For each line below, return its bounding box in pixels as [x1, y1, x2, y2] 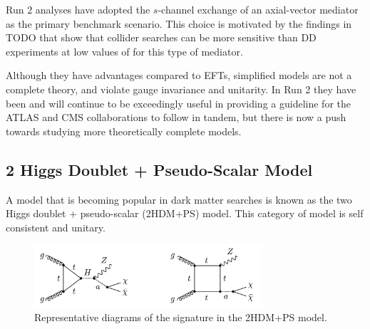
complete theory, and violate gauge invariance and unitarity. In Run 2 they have [6, 81, 356, 96]
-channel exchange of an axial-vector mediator [158, 2, 359, 16]
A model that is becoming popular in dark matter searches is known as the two [6, 192, 352, 207]
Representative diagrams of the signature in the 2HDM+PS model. [34, 310, 327, 325]
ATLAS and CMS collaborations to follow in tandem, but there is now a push [6, 110, 346, 125]
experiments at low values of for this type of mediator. [6, 43, 243, 58]
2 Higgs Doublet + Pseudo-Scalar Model [6, 158, 313, 180]
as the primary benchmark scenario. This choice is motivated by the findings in [6, 16, 352, 31]
